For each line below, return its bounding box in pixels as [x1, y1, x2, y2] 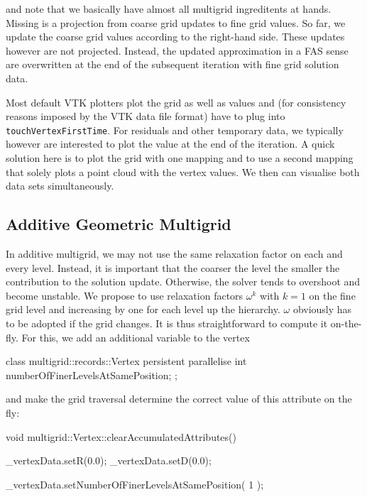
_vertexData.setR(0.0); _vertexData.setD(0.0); [6, 453, 212, 468]
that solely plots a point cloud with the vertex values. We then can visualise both [6, 164, 360, 179]
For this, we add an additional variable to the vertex [21, 329, 250, 344]
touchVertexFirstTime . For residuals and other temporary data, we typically [6, 122, 344, 137]
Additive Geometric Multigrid [6, 213, 231, 235]
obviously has [292, 302, 352, 317]
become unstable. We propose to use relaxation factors [6, 288, 243, 302]
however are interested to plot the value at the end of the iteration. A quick [6, 136, 335, 151]
